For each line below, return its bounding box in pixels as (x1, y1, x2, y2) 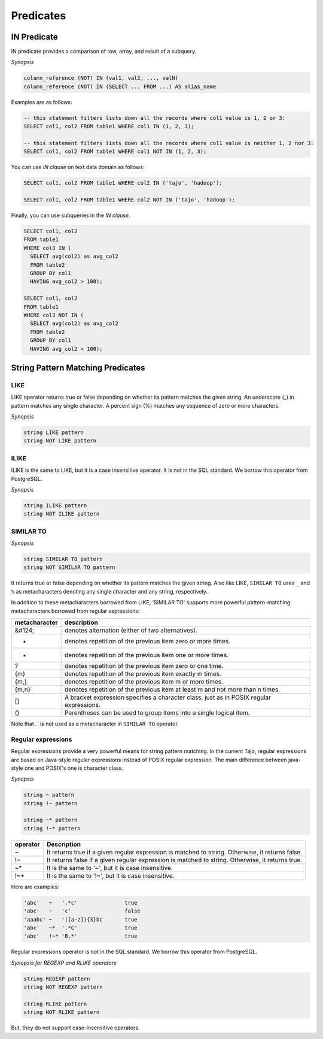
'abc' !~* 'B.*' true (23, 933, 138, 939)
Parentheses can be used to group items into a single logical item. (64, 709, 251, 716)
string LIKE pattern (23, 429, 84, 436)
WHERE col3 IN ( (23, 245, 72, 251)
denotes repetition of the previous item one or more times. (64, 651, 228, 659)
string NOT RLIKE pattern (23, 1009, 100, 1016)
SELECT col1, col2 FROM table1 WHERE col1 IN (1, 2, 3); (23, 123, 194, 130)
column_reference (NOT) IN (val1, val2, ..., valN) (23, 75, 179, 82)
